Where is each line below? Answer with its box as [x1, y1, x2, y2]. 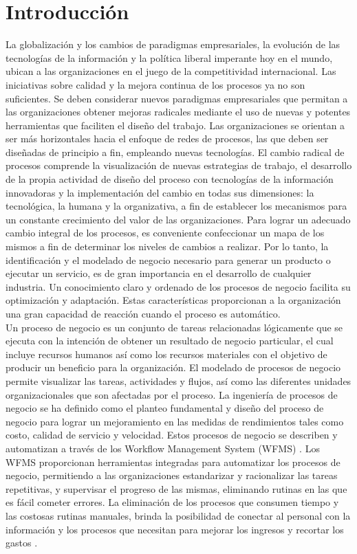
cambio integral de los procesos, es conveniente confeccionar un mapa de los [6, 225, 325, 240]
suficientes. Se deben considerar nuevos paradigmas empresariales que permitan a [6, 91, 348, 105]
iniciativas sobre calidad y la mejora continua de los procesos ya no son [6, 77, 305, 91]
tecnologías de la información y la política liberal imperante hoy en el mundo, [6, 50, 333, 65]
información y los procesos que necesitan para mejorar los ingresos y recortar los [6, 522, 344, 536]
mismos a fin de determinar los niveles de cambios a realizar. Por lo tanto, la [6, 239, 329, 254]
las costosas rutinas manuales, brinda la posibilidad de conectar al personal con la [6, 508, 351, 522]
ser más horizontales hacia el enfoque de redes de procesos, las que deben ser [6, 131, 329, 146]
